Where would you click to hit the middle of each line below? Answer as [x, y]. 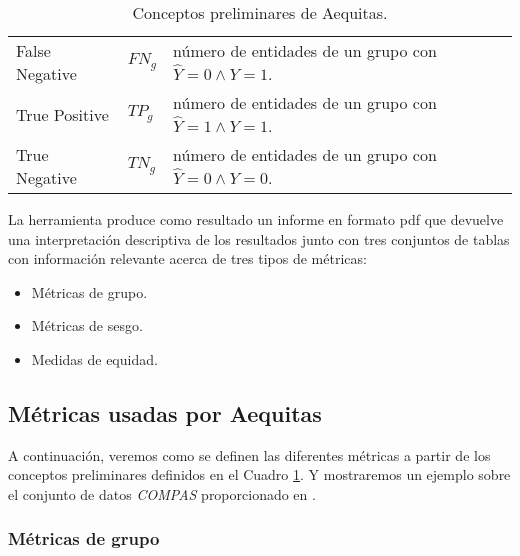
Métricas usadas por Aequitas [165, 412]
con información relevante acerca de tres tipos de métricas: [187, 258]
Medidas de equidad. [94, 358]
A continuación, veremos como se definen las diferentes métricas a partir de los [249, 454]
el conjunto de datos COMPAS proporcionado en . [162, 493]
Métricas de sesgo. [87, 325]
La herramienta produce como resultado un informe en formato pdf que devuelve [256, 219]
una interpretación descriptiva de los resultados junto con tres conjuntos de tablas [259, 238]
